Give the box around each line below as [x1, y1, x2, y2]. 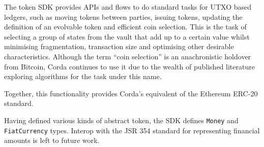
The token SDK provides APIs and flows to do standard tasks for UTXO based [4, 2, 251, 12]
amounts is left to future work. [4, 135, 100, 145]
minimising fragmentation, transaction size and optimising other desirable [4, 41, 234, 52]
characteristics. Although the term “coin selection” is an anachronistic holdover [4, 51, 251, 61]
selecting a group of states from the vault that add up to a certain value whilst [4, 31, 250, 42]
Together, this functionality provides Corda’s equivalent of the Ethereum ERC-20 [4, 88, 258, 98]
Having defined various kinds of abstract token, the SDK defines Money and [4, 115, 239, 125]
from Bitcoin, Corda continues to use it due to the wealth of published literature [4, 61, 255, 71]
